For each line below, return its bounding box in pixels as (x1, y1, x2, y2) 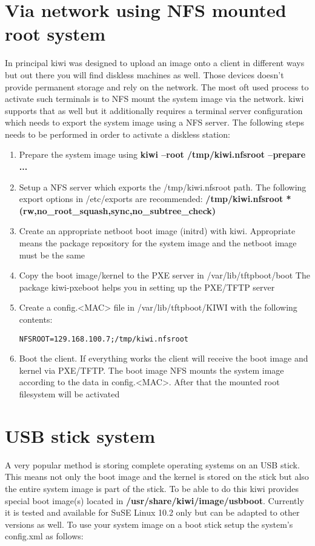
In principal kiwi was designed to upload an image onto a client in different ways (5, 56, 305, 69)
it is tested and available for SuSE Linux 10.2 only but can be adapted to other (5, 506, 300, 519)
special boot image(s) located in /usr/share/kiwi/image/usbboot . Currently (5, 494, 304, 507)
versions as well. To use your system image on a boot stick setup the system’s (5, 517, 293, 530)
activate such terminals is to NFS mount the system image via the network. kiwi (5, 92, 304, 105)
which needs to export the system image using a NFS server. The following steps (5, 116, 304, 129)
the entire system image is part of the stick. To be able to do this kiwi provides (5, 482, 299, 494)
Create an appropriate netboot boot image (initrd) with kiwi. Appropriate (19, 224, 296, 237)
